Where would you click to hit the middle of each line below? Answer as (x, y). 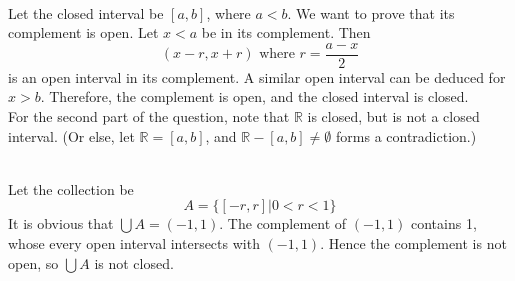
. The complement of (283, 223)
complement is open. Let (83, 32)
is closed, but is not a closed (393, 116)
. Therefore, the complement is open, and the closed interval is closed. (254, 96)
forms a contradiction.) (406, 135)
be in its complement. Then (286, 32)
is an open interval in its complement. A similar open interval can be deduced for (257, 76)
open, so (33, 262)
